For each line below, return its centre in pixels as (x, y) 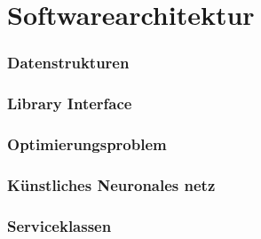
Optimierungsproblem (87, 143)
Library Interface (70, 104)
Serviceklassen (59, 225)
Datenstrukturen (68, 63)
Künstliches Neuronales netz (111, 184)
